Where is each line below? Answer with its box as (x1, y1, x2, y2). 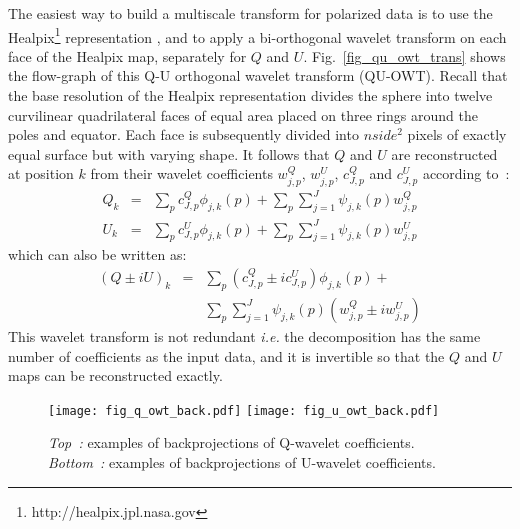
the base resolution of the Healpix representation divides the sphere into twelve (8, 85, 493, 106)
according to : (422, 163, 510, 184)
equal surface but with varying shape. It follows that (8, 143, 330, 164)
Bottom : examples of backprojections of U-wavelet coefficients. (48, 451, 436, 472)
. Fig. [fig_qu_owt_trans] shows (303, 45, 506, 66)
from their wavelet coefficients (90, 163, 273, 184)
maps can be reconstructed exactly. (8, 365, 223, 386)
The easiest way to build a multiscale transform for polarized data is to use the (8, 3, 493, 23)
